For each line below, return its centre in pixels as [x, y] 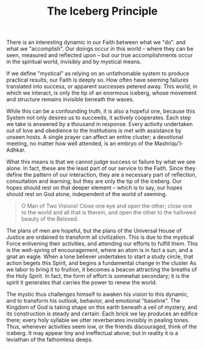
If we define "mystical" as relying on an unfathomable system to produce [98, 74]
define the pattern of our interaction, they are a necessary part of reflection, [102, 175]
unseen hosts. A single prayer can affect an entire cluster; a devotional [95, 137]
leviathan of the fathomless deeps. [50, 340]
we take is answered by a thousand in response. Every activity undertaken [100, 124]
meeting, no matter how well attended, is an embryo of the [80, 144]
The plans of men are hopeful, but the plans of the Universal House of [94, 231]
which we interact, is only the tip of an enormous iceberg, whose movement [101, 93]
